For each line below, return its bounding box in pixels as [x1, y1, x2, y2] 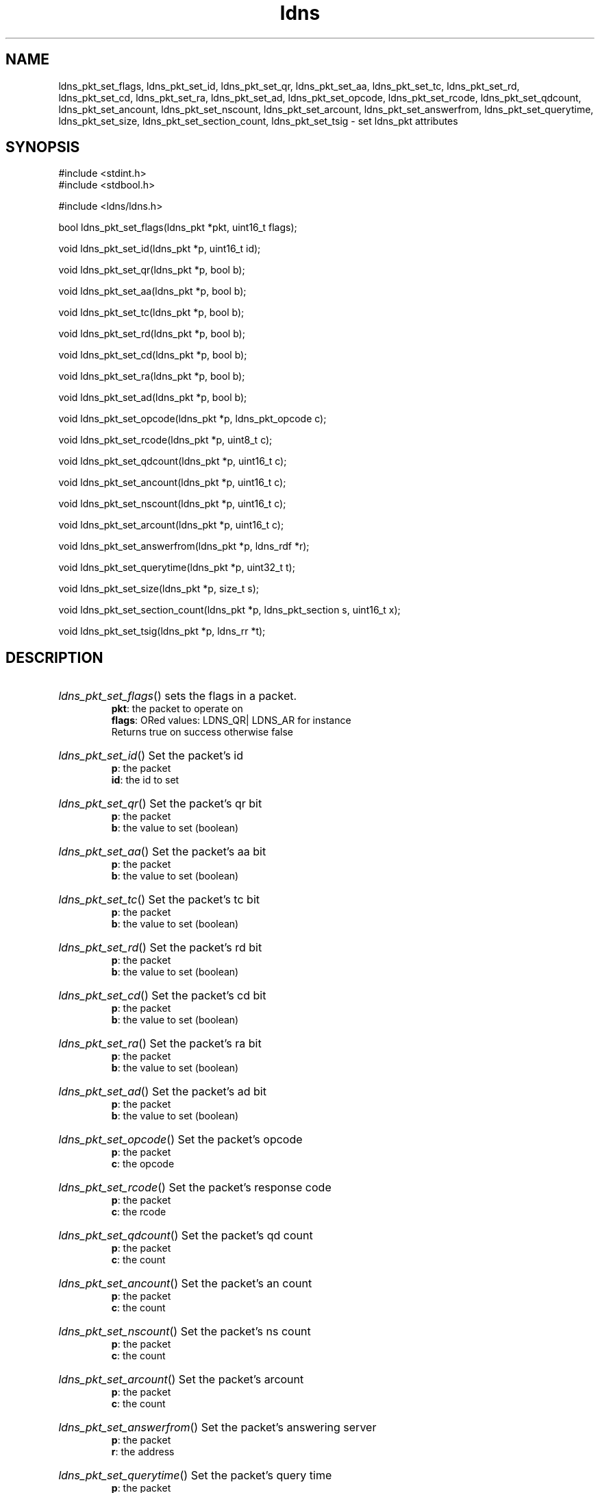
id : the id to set [111, 774, 179, 786]
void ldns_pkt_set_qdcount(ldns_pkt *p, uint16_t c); [58, 455, 287, 468]
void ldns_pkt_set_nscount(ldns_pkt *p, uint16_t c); [58, 498, 286, 510]
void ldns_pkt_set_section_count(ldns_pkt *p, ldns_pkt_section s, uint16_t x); [58, 604, 401, 616]
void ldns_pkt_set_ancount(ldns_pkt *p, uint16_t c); [58, 476, 286, 489]
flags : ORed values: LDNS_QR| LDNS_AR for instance [111, 714, 351, 727]
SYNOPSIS [5, 138, 80, 156]
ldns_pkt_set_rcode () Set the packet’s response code [58, 1180, 332, 1195]
